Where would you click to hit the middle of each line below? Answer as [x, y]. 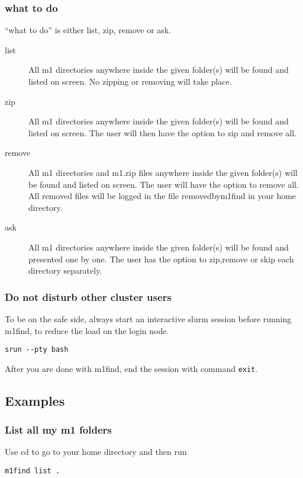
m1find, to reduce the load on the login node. [87, 330]
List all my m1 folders [58, 430]
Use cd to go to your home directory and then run [96, 452]
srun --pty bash [37, 350]
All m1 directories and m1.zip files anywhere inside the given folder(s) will [163, 172]
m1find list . [33, 471]
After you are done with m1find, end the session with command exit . [131, 368]
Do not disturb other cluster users [88, 296]
